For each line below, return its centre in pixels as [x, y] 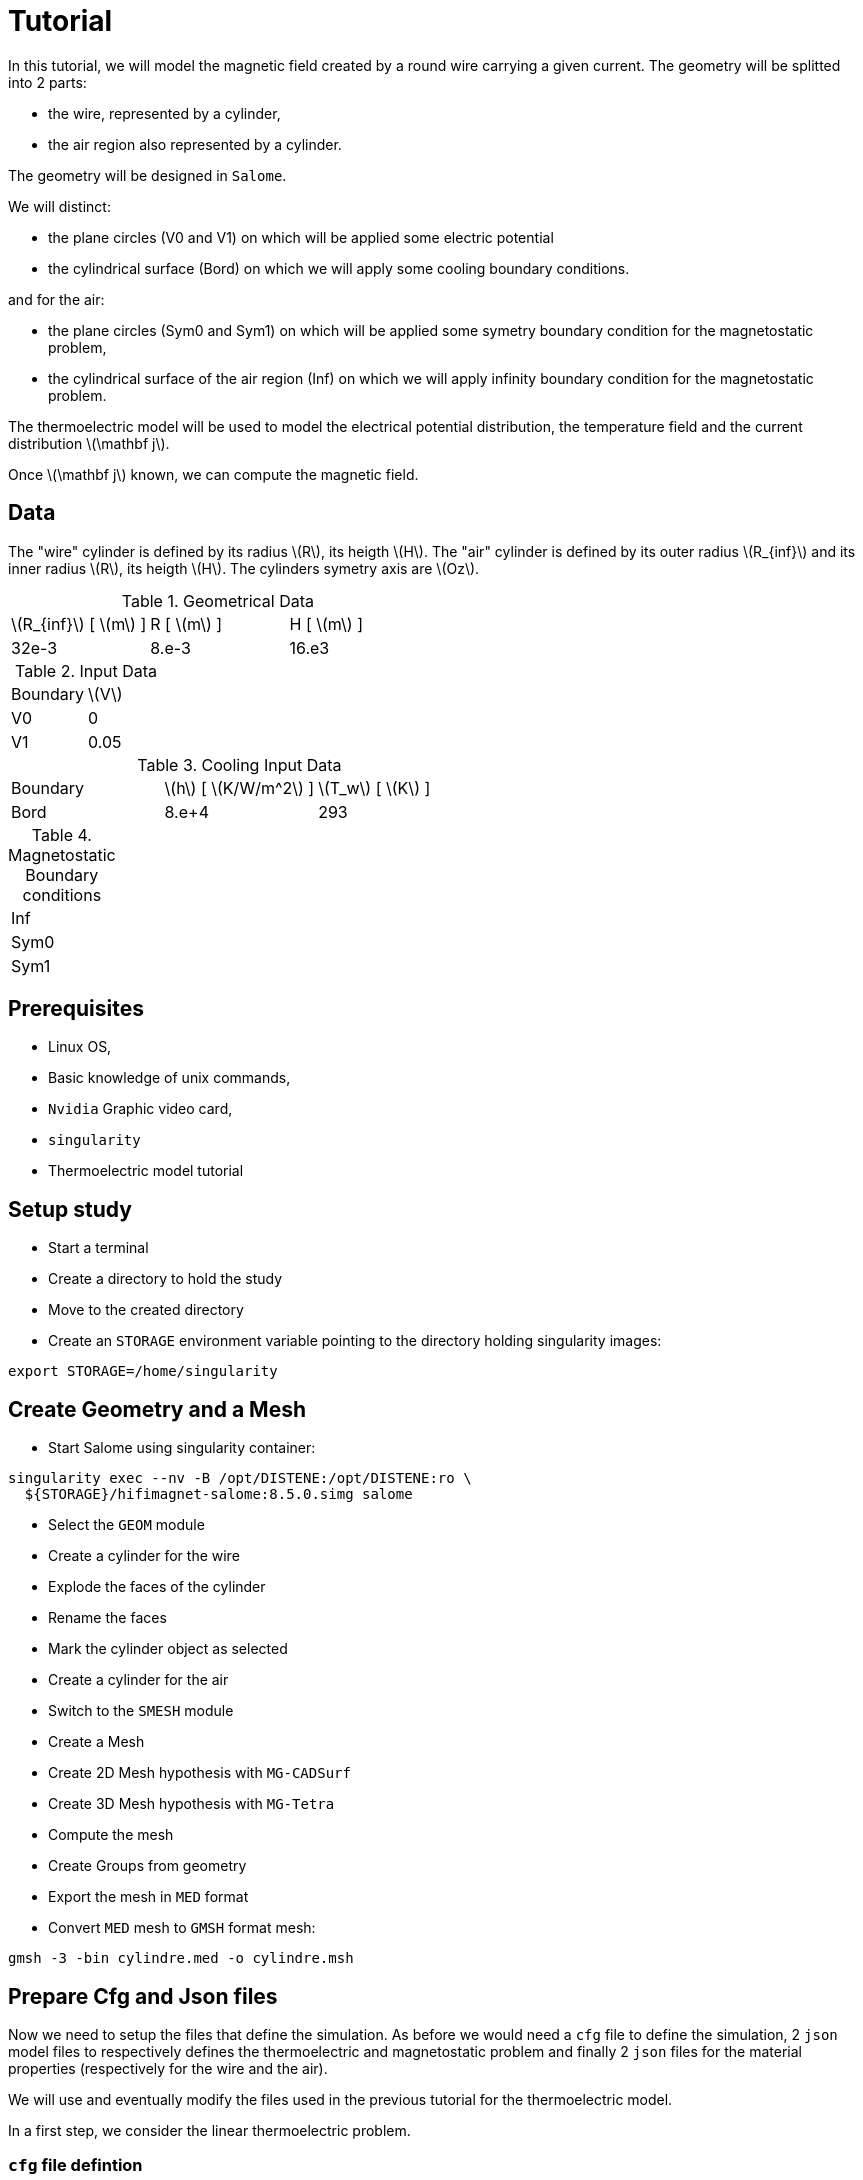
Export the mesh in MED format [148, 1897]
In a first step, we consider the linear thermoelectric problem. [209, 2130]
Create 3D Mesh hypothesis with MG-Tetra [191, 1804]
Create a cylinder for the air [138, 1680]
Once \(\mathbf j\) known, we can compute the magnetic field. [213, 474]
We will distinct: [59, 206]
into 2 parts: [47, 82]
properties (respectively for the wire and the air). [168, 2068]
